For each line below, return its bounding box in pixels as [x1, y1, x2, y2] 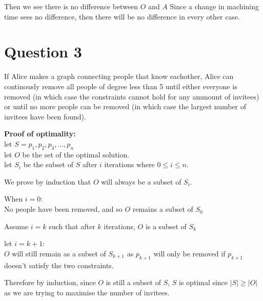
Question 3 [4, 41, 82, 62]
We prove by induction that [4, 176, 91, 187]
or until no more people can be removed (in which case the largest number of [4, 101, 247, 112]
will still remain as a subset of [12, 248, 106, 258]
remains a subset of [132, 204, 193, 214]
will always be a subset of [101, 176, 181, 187]
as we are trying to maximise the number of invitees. [4, 287, 170, 297]
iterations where [104, 159, 155, 170]
